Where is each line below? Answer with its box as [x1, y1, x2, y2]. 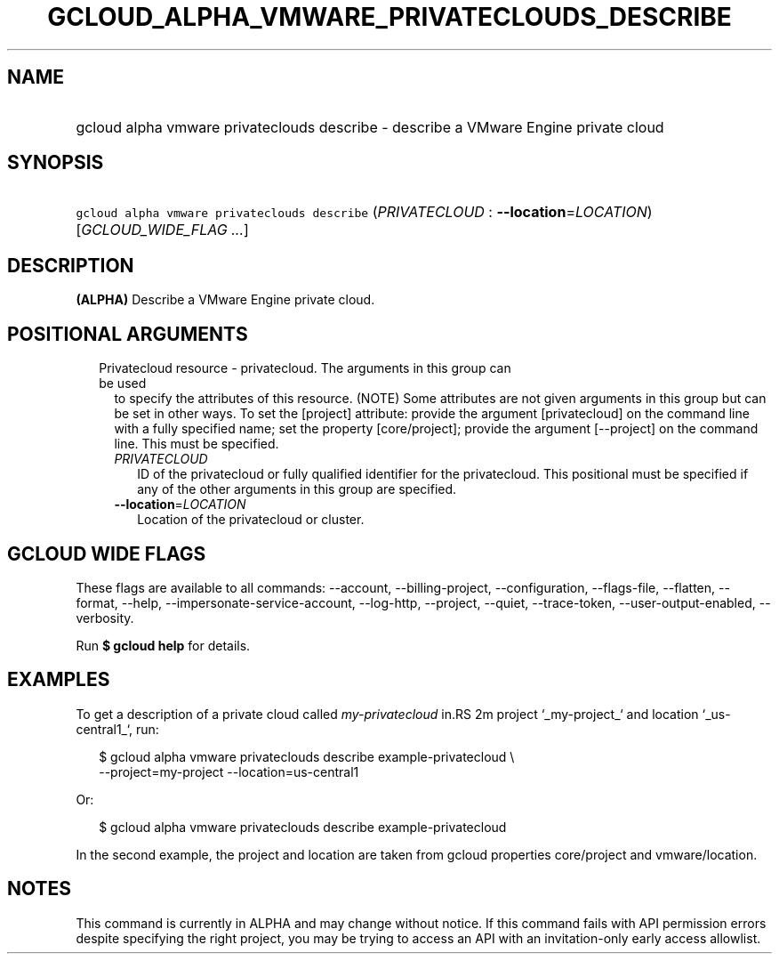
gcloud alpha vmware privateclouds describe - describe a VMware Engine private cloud [76, 117, 664, 136]
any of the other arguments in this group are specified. [137, 481, 457, 497]
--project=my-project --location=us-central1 [99, 763, 359, 779]
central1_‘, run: [76, 721, 159, 737]
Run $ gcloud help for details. [76, 637, 251, 653]
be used [99, 376, 147, 392]
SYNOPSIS [7, 151, 104, 174]
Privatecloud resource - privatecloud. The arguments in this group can [99, 360, 511, 376]
